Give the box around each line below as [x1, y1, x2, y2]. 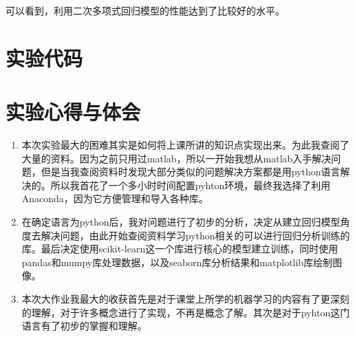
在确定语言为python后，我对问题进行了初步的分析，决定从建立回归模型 [21, 215, 341, 229]
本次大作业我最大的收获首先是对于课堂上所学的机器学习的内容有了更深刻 [21, 292, 349, 306]
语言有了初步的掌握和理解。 [21, 318, 147, 333]
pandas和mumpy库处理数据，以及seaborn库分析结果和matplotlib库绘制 [21, 254, 333, 269]
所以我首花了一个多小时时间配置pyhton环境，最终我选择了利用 [50, 177, 331, 192]
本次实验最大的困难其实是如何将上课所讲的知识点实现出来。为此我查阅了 [21, 138, 349, 152]
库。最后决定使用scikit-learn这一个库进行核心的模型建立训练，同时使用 [21, 241, 338, 256]
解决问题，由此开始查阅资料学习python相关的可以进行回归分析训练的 [41, 228, 350, 242]
